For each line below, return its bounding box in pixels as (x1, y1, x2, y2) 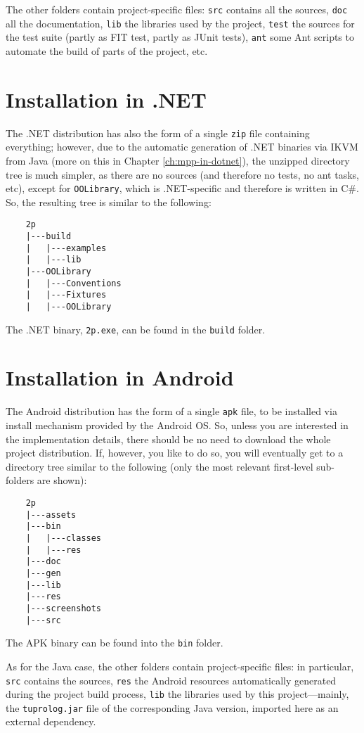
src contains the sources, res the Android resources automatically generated (6, 673, 337, 687)
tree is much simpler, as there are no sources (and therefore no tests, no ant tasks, (6, 167, 359, 181)
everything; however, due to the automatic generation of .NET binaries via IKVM (6, 139, 358, 154)
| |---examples (25, 243, 107, 253)
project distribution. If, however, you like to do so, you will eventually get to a (6, 445, 344, 460)
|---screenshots (25, 603, 102, 613)
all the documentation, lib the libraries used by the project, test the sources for (6, 15, 355, 30)
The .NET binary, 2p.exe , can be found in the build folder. (6, 321, 266, 336)
